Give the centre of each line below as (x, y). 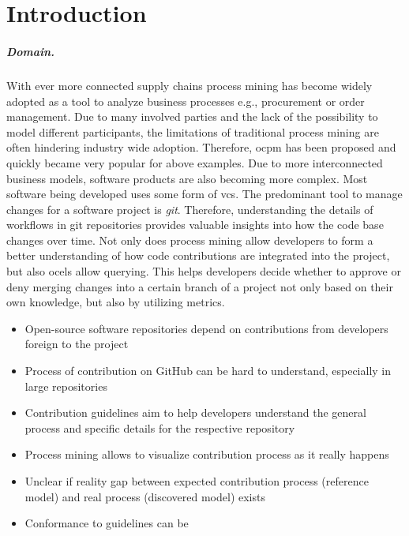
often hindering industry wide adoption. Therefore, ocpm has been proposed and (201, 147)
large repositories (66, 386)
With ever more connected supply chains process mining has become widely (189, 85)
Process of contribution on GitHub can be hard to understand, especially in (208, 371)
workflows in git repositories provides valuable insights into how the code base (195, 225)
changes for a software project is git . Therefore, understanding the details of (190, 209)
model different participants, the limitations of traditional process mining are (193, 131)
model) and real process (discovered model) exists (145, 496)
